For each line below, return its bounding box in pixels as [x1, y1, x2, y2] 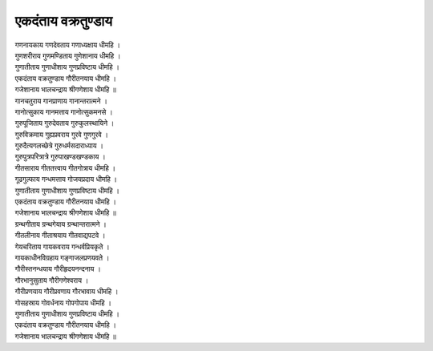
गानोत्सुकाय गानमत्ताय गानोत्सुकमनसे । [14, 107, 113, 116]
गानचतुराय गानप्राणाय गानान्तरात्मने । [14, 96, 108, 106]
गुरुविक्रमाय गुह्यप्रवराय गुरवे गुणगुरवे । [14, 129, 108, 139]
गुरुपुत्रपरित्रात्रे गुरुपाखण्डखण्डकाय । [14, 152, 106, 162]
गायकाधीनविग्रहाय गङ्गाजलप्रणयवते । [14, 252, 110, 262]
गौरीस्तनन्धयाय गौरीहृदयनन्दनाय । [14, 264, 102, 274]
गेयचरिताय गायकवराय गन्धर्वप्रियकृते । [14, 241, 110, 252]
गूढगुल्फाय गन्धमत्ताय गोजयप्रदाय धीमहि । [14, 175, 118, 184]
